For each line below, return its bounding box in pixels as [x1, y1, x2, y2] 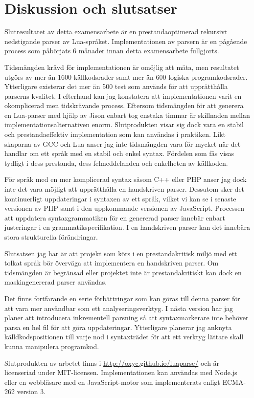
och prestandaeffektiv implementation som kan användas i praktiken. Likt [4, 129, 226, 139]
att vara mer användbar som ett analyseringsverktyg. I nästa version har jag [4, 303, 233, 313]
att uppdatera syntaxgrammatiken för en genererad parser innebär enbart [4, 212, 225, 222]
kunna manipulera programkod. [4, 341, 99, 351]
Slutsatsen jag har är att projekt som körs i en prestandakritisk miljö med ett [4, 248, 237, 258]
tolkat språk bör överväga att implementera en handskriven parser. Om [4, 258, 219, 268]
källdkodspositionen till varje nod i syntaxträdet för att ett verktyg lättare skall [4, 332, 244, 342]
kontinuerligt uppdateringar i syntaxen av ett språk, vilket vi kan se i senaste [4, 193, 236, 203]
